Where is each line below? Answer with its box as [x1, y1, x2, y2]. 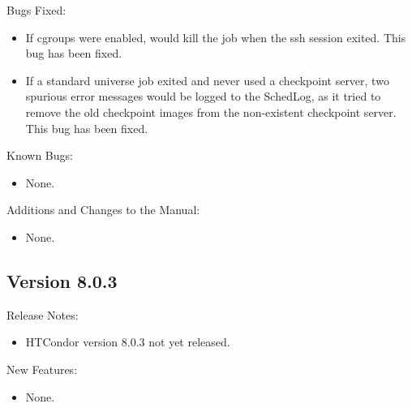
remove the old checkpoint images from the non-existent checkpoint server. [25, 103, 397, 120]
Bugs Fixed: [6, 2, 67, 18]
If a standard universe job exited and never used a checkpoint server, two [25, 71, 389, 88]
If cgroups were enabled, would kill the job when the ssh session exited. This [25, 28, 406, 45]
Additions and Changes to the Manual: [6, 201, 200, 218]
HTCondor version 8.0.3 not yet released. [25, 333, 230, 350]
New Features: [6, 360, 78, 377]
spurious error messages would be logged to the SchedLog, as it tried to [25, 88, 381, 105]
